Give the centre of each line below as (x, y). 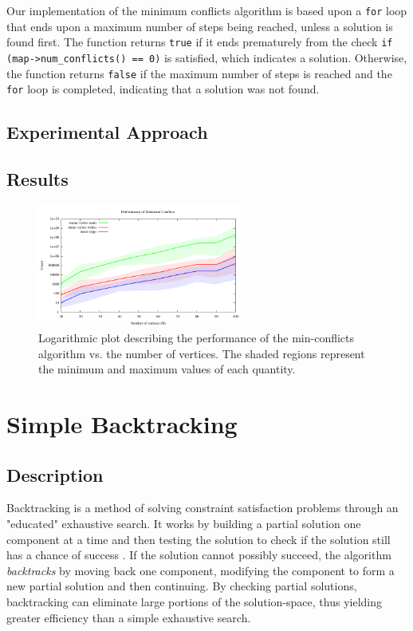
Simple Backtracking (122, 424)
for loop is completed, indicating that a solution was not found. (163, 89)
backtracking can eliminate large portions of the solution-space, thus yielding (195, 601)
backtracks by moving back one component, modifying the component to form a (201, 570)
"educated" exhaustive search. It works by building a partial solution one (184, 524)
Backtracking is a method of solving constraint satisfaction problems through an (203, 508)
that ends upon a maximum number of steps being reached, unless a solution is (200, 26)
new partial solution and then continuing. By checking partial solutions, (182, 586)
